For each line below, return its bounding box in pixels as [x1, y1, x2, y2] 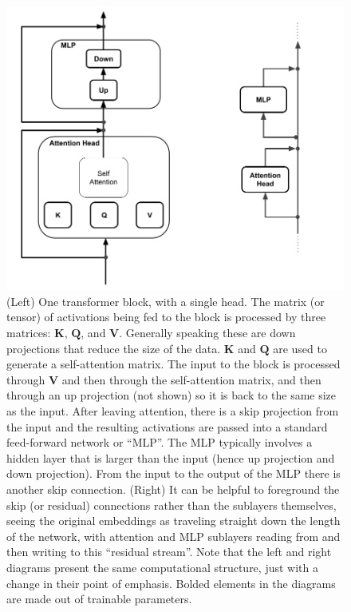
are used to [273, 340, 327, 356]
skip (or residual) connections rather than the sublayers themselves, [6, 496, 337, 513]
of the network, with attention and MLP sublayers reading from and [6, 527, 341, 544]
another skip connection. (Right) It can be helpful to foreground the [6, 480, 340, 497]
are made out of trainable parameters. [6, 590, 192, 607]
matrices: [6, 324, 51, 340]
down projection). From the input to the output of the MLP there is [6, 465, 341, 482]
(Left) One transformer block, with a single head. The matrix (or [6, 292, 325, 309]
